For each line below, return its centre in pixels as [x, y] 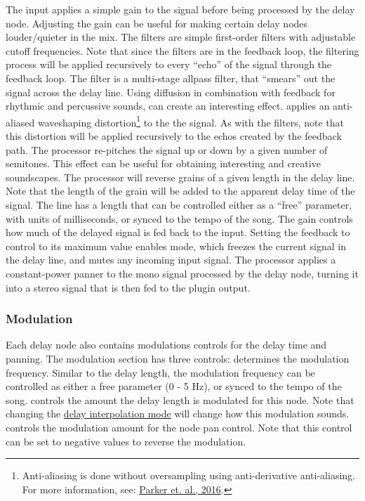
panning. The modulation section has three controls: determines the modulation [178, 358]
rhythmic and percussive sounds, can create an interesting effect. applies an [168, 106]
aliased [20, 122]
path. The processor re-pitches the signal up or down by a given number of [167, 149]
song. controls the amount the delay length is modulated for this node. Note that [180, 399]
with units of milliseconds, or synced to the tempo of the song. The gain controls [179, 218]
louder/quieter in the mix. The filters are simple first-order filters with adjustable [181, 37]
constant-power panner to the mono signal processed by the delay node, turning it [182, 273]
